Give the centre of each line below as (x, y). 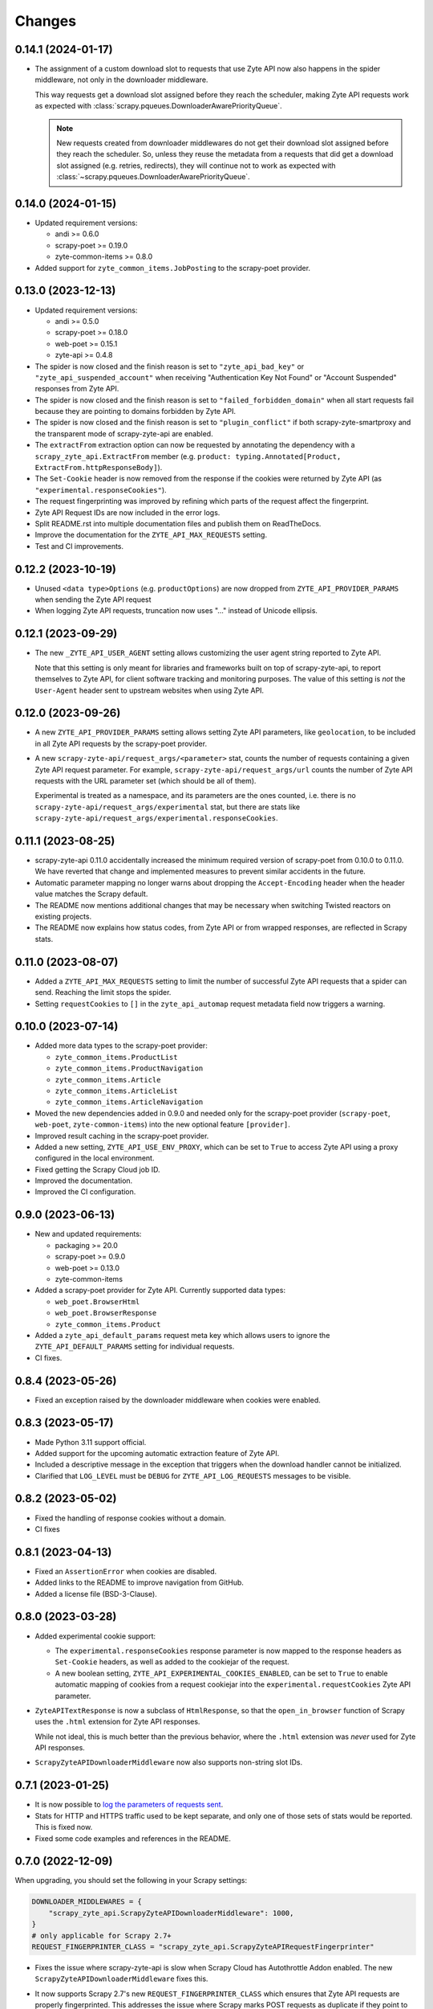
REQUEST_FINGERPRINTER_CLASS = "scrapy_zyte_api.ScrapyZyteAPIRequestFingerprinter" (203, 1947)
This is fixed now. (64, 1827)
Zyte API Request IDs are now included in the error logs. (127, 512)
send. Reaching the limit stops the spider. (103, 992)
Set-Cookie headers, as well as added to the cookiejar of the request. (172, 1662)
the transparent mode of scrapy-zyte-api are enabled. (124, 433)
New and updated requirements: (88, 1234)
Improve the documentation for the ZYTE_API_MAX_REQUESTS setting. (151, 535)
